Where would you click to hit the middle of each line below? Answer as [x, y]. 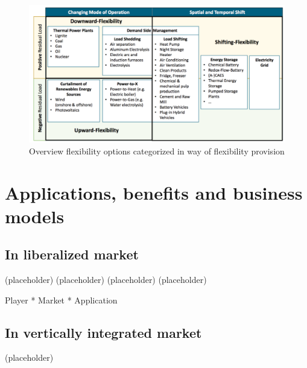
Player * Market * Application [61, 300]
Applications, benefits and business [154, 192]
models [35, 216]
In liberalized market [72, 254]
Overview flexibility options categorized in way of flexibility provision [157, 151]
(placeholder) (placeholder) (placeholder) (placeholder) [106, 280]
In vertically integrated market [103, 332]
